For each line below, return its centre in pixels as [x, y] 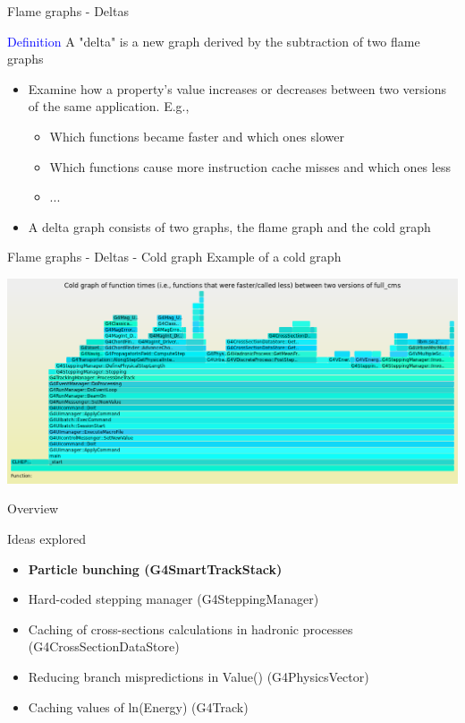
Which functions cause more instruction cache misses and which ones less [250, 166]
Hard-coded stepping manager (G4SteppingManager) [173, 599]
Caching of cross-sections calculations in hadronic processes [190, 628]
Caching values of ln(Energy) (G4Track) [138, 706]
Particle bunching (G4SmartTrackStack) [155, 568]
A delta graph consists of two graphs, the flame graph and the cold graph [229, 226]
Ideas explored [47, 538]
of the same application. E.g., [109, 106]
